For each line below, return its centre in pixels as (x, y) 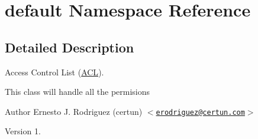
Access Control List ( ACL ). (54, 72)
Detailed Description (70, 47)
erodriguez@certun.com (200, 112)
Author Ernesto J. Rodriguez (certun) (74, 111)
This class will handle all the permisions (78, 92)
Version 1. (23, 131)
